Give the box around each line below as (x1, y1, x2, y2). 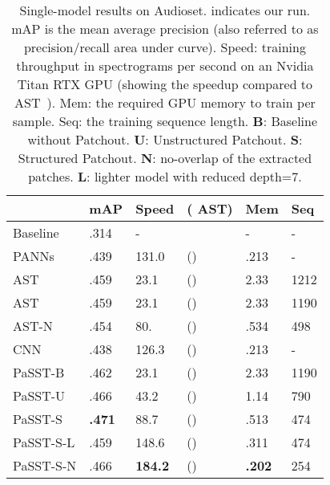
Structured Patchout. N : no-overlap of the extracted (18, 149, 312, 167)
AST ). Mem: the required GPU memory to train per (14, 93, 316, 112)
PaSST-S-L (13, 433, 75, 451)
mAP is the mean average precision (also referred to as (11, 19, 319, 38)
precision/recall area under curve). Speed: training (23, 38, 306, 56)
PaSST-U (13, 386, 66, 405)
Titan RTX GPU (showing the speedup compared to (17, 75, 313, 93)
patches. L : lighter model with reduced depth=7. (28, 167, 302, 185)
